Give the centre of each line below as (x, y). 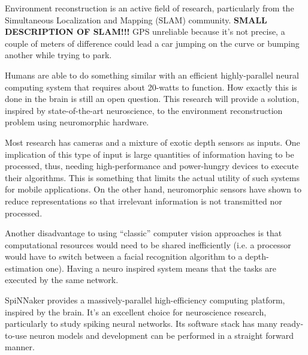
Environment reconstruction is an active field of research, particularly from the (150, 8)
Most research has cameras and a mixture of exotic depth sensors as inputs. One (153, 142)
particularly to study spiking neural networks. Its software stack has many (141, 324)
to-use (16, 335)
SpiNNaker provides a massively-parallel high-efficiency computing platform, (145, 300)
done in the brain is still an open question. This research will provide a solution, (152, 99)
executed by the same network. (62, 280)
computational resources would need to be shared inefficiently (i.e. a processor (148, 244)
